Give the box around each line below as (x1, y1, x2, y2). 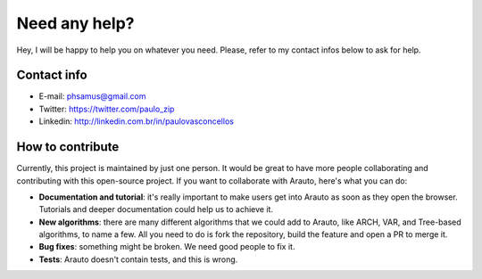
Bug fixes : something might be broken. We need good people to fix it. (38, 242, 295, 252)
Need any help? (16, 13, 135, 33)
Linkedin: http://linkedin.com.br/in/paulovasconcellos (38, 116, 234, 127)
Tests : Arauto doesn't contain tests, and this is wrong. (38, 254, 238, 265)
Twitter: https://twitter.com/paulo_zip (38, 103, 175, 114)
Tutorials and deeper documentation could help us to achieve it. (38, 204, 274, 215)
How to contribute (16, 139, 120, 155)
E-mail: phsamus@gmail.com (38, 91, 146, 102)
